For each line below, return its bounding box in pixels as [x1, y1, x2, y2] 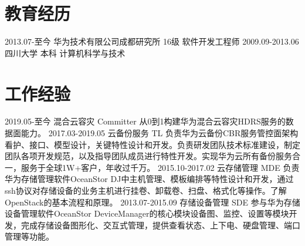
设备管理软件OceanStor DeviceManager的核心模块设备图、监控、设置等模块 [5, 207, 289, 220]
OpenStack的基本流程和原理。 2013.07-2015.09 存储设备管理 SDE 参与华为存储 [5, 196, 300, 208]
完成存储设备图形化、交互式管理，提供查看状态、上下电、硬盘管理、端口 [21, 218, 300, 231]
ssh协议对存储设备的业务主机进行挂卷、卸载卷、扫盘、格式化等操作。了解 [5, 184, 287, 196]
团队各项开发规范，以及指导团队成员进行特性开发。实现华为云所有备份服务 [5, 150, 292, 162]
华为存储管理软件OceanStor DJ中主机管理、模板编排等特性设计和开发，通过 [5, 173, 294, 185]
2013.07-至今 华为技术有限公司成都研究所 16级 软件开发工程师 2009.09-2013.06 [5, 35, 299, 48]
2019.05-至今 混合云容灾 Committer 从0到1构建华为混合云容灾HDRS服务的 [5, 115, 286, 127]
